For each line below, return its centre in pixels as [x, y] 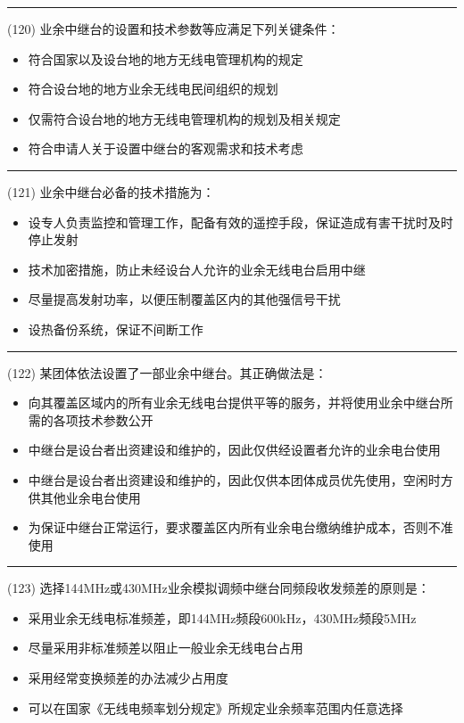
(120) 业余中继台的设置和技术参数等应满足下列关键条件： [174, 29]
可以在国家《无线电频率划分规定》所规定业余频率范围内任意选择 [215, 707]
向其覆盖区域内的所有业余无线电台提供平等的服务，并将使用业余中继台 [234, 403]
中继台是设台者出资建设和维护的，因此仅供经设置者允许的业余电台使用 [234, 450]
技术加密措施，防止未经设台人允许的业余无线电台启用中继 [197, 269]
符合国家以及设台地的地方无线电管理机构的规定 [166, 58]
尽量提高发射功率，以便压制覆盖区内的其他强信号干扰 [184, 299]
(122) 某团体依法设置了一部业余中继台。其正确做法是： [167, 372]
